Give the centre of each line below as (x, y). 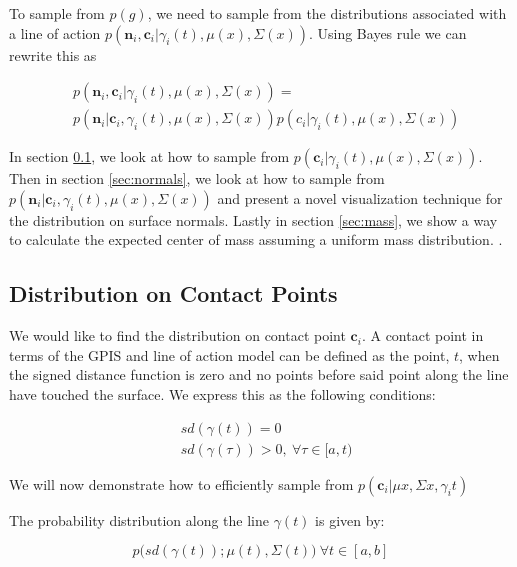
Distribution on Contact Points (173, 293)
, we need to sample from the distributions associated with (327, 13)
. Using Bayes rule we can (387, 32)
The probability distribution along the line (139, 519)
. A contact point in (422, 335)
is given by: (350, 519)
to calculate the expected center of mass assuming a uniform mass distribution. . (256, 239)
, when (479, 354)
